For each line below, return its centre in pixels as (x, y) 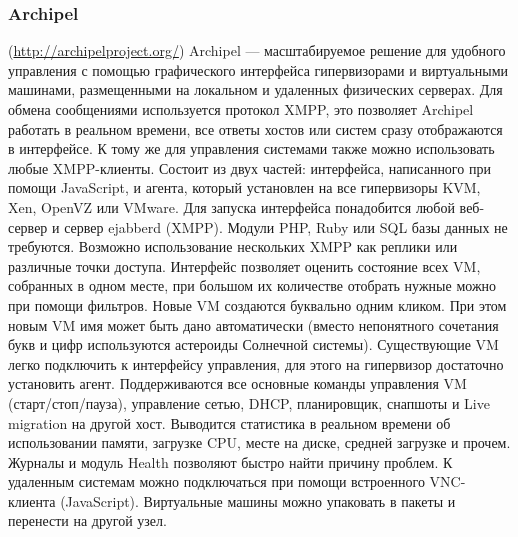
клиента (32, 500)
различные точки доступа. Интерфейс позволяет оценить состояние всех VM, (244, 265)
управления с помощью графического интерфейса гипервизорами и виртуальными (258, 69)
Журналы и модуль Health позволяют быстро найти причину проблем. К (230, 461)
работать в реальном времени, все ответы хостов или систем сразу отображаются (255, 128)
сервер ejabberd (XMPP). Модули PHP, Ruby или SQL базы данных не (286, 226)
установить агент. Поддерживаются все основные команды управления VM (237, 383)
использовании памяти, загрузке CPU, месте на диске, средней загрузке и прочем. (259, 442)
